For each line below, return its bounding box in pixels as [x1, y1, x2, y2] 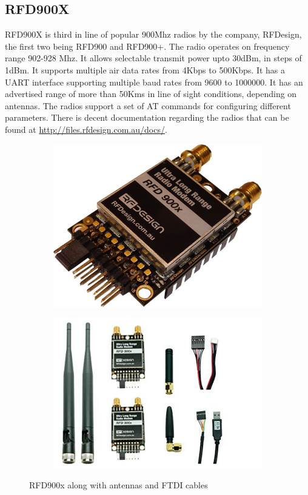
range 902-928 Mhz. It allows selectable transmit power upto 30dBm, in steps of [5, 52, 302, 64]
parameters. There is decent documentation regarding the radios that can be [5, 111, 289, 124]
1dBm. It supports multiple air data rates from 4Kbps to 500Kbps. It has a [5, 63, 286, 76]
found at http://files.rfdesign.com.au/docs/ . [5, 123, 167, 135]
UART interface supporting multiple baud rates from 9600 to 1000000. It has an [5, 75, 303, 88]
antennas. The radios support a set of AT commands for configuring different [5, 99, 291, 112]
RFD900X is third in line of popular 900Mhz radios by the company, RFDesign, [5, 28, 302, 41]
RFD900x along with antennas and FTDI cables [29, 478, 208, 491]
